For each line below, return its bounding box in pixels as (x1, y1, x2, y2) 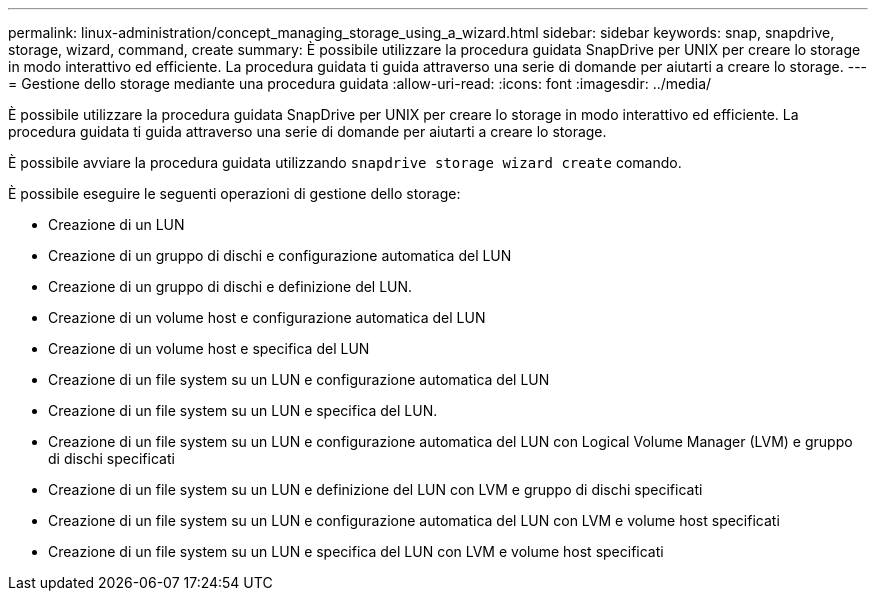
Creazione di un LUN (48, 216, 185, 233)
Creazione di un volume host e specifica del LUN (48, 340, 370, 357)
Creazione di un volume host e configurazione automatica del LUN (48, 309, 486, 326)
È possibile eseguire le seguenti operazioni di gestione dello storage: (8, 185, 461, 202)
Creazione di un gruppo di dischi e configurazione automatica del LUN (48, 247, 512, 264)
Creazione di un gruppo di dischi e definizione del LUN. (48, 278, 413, 295)
